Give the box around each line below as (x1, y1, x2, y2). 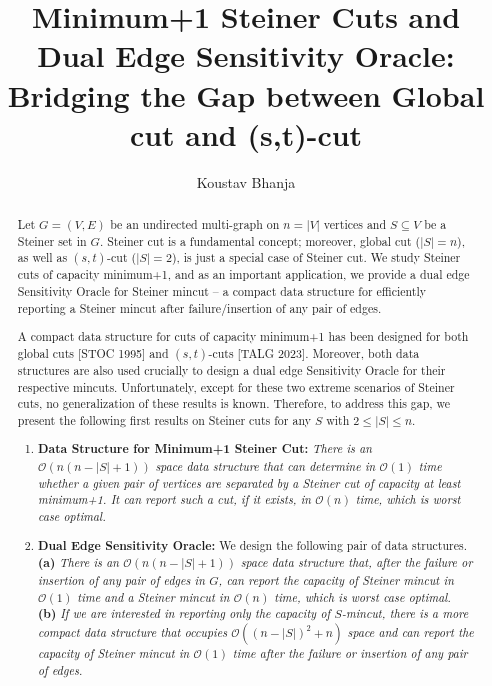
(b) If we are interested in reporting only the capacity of (38, 605, 331, 623)
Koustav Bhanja (196, 171, 296, 192)
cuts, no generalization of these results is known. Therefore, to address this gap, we (17, 395, 451, 412)
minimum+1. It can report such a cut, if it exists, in (38, 491, 312, 508)
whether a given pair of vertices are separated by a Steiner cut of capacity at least (38, 474, 461, 491)
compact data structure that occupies (38, 623, 228, 640)
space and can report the (347, 623, 474, 640)
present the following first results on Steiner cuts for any (17, 411, 311, 428)
